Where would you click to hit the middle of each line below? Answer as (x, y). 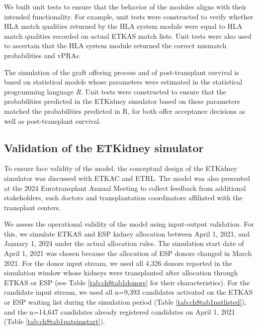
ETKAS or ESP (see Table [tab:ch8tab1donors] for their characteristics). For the (127, 282)
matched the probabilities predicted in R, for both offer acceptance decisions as (125, 111)
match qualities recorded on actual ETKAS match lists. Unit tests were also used (128, 36)
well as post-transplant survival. (53, 121)
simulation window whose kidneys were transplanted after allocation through (121, 273)
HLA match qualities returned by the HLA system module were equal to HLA (123, 26)
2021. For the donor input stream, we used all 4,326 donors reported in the (118, 263)
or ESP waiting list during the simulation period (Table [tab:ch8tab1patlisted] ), (125, 302)
